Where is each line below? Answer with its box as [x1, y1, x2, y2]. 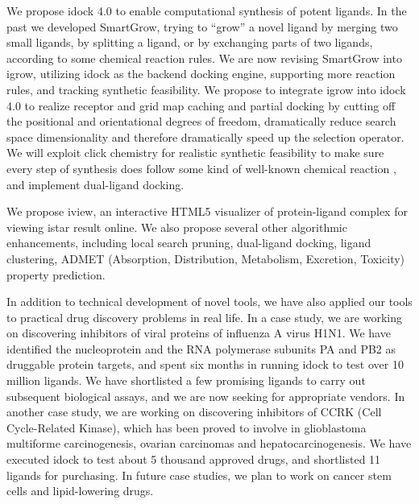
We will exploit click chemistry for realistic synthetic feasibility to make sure [6, 144, 384, 161]
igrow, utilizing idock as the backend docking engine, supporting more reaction [6, 65, 396, 82]
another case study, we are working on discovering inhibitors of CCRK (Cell [6, 403, 382, 420]
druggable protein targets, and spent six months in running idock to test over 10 [6, 356, 404, 373]
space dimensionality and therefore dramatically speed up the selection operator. [6, 128, 404, 145]
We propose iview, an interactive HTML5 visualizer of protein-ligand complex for [6, 203, 408, 220]
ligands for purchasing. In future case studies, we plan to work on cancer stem [6, 466, 392, 483]
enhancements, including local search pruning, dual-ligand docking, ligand [6, 234, 371, 251]
